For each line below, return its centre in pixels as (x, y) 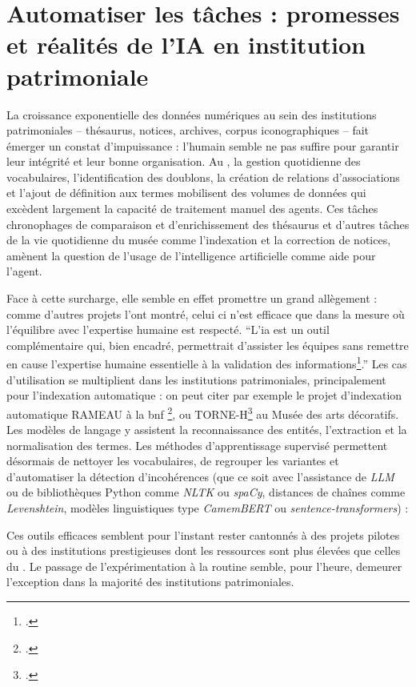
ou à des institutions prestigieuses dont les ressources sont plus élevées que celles (204, 550)
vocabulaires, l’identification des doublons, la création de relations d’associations (203, 177)
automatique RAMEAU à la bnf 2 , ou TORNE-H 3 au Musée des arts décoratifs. (203, 412)
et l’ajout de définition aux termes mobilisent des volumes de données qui (186, 193)
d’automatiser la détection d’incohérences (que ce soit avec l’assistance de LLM (200, 476)
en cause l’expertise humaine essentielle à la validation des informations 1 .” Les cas (207, 363)
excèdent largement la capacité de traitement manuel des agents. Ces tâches (192, 209)
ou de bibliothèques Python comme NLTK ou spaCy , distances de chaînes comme (206, 492)
